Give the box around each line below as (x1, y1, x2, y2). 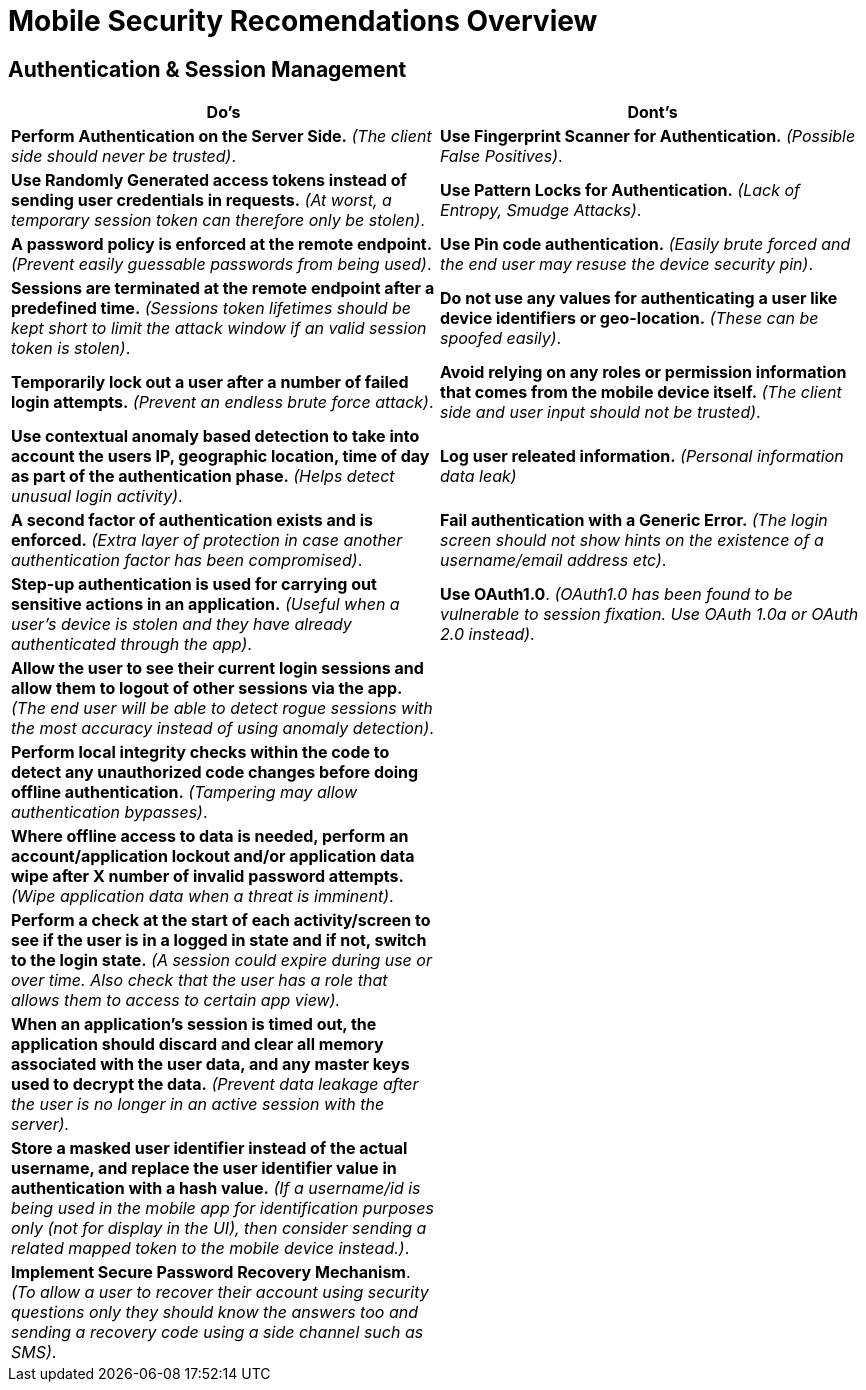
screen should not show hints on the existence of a (440, 530, 824, 551)
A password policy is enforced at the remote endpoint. (11, 234, 433, 255)
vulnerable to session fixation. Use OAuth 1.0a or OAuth (440, 604, 859, 625)
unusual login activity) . (11, 486, 183, 507)
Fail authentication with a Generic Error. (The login (440, 510, 828, 531)
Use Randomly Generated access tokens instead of (11, 170, 407, 191)
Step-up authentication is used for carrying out (11, 574, 377, 595)
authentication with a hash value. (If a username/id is (11, 1178, 421, 1199)
